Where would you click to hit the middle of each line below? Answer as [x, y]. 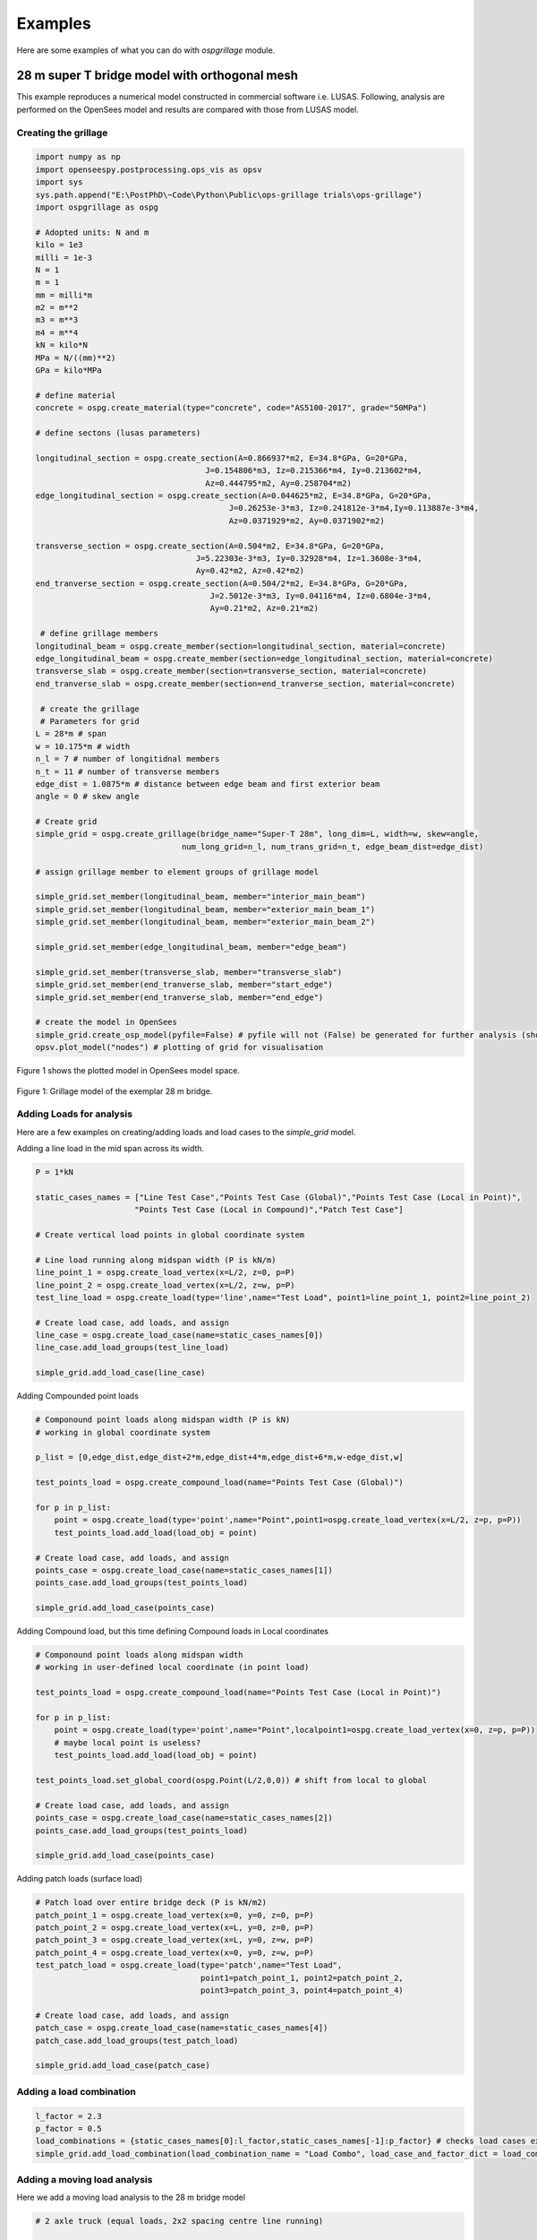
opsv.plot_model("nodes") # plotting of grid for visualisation [179, 1047]
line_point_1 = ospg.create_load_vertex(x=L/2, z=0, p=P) [165, 1273]
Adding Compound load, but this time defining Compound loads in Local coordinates [173, 1632]
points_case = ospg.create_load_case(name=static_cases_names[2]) [184, 1818]
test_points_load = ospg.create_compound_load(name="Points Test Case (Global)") [220, 1482]
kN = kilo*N [62, 345]
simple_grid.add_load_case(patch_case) [123, 2066]
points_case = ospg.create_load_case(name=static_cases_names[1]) [184, 1570]
